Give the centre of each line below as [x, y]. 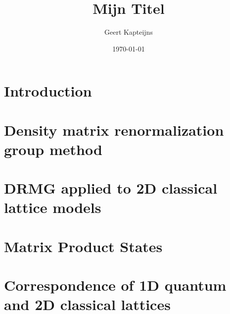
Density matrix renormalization [114, 130]
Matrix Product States [83, 246]
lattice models [53, 207]
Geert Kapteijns [129, 32]
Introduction [48, 91]
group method [53, 149]
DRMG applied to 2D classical [111, 188]
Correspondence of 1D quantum [115, 285]
